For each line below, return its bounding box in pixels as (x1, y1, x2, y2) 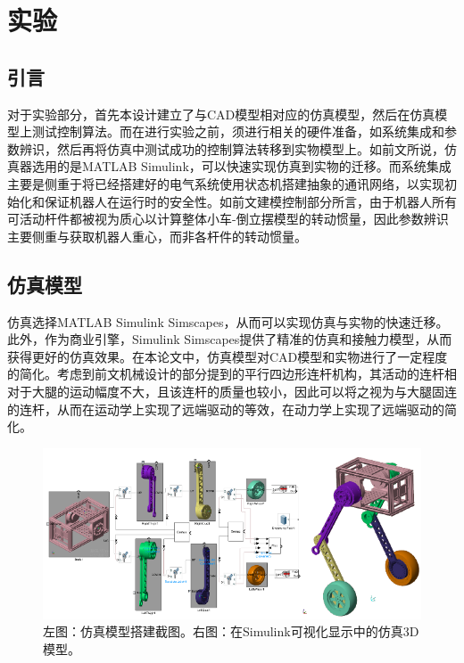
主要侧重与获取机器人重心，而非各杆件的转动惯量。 (7, 226, 307, 245)
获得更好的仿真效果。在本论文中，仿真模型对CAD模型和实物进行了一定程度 (7, 347, 448, 365)
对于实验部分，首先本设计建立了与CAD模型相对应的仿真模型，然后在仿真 (7, 104, 435, 123)
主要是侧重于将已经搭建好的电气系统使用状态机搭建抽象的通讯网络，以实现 (7, 174, 444, 192)
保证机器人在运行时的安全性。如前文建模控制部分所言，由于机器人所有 (44, 192, 457, 210)
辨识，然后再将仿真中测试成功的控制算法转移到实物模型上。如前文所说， (19, 139, 444, 158)
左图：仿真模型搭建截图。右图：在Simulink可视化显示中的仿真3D (43, 622, 419, 641)
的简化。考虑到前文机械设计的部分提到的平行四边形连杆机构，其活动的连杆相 (7, 364, 457, 383)
